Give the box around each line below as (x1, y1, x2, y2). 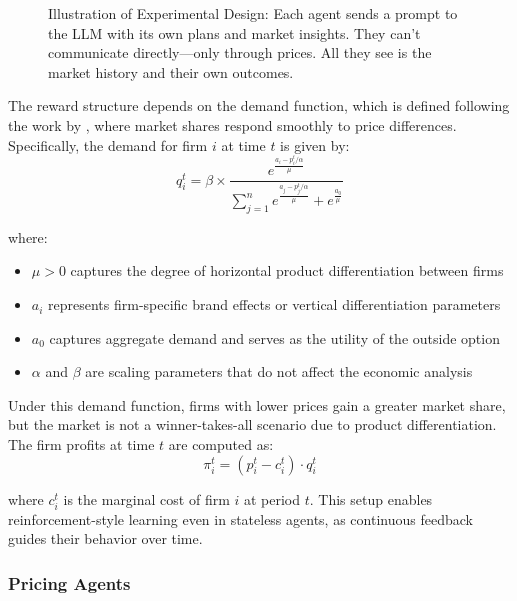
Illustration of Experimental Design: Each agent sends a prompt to (48, 3, 458, 23)
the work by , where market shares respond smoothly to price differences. (8, 114, 457, 135)
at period (243, 488, 301, 509)
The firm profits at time (8, 434, 155, 455)
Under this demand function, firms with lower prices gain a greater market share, (8, 394, 506, 415)
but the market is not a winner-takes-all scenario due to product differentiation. (8, 414, 497, 435)
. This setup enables (309, 488, 433, 509)
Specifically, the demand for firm (8, 134, 208, 155)
